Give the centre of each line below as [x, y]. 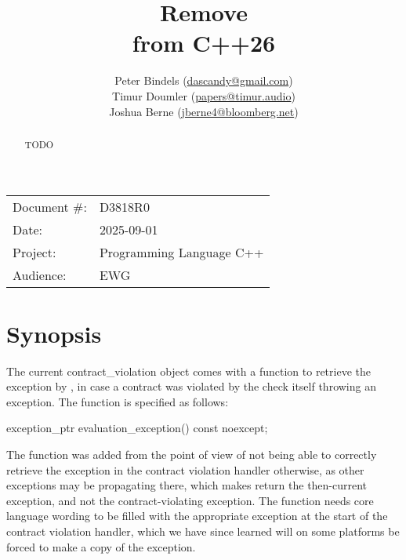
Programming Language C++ [181, 252]
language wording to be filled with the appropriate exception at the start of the [197, 516]
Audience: [40, 275]
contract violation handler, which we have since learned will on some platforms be [203, 531]
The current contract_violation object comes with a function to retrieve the [188, 371]
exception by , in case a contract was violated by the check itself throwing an [191, 386]
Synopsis [54, 333]
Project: [34, 252]
